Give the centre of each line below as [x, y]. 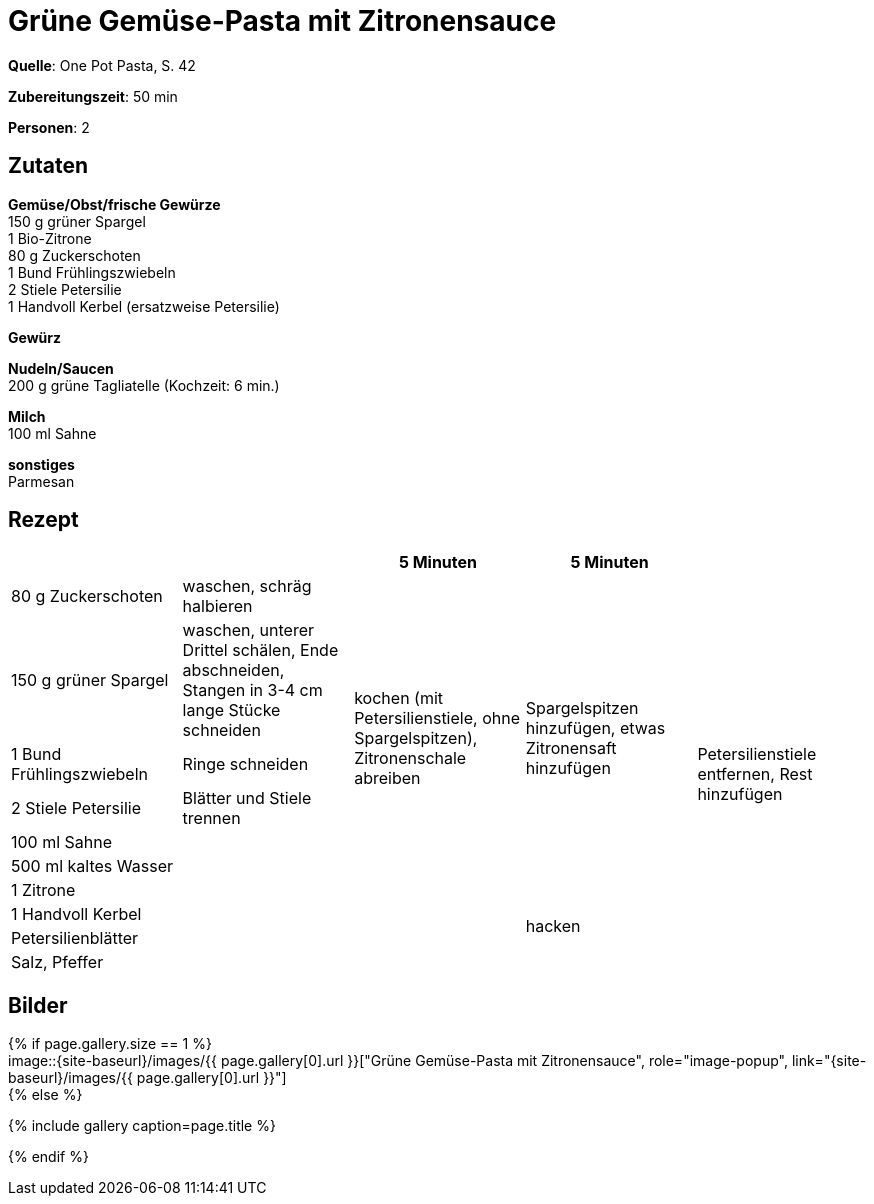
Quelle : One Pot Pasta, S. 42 [102, 65]
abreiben [387, 778]
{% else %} [45, 1095]
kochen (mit [399, 698]
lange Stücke [231, 710]
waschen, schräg [247, 586]
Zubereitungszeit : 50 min [93, 96]
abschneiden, [233, 670]
